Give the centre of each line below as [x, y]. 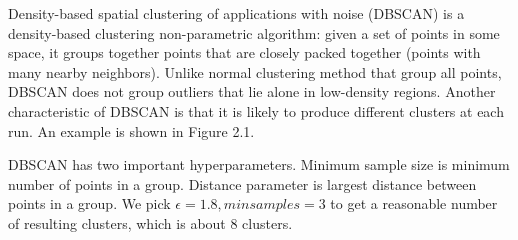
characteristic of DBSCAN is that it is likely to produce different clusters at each [256, 110]
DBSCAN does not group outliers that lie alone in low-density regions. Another [252, 91]
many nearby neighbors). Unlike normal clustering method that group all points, [255, 71]
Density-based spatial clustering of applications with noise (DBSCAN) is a [236, 13]
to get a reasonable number [414, 203]
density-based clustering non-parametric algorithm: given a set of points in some [254, 32]
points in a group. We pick [89, 203]
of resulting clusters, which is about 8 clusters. [150, 222]
